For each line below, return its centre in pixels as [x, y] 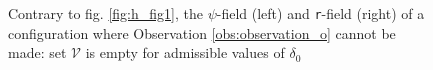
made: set [37, 52]
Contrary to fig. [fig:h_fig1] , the [105, 13]
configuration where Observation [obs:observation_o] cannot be [202, 32]
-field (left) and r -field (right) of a [320, 13]
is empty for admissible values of [185, 52]
